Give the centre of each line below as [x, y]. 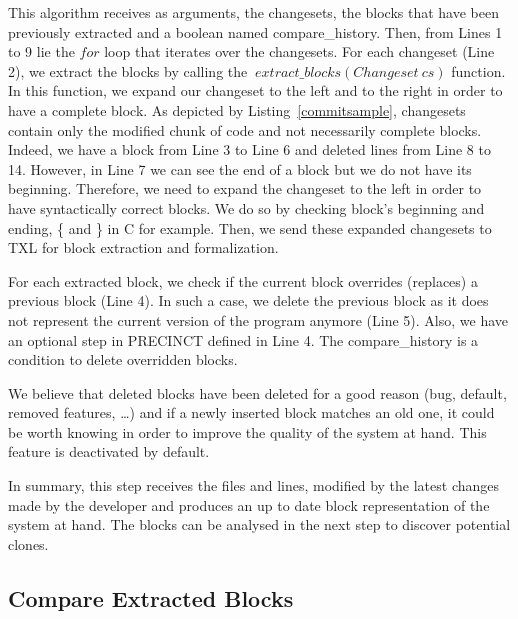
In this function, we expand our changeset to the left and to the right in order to [255, 90]
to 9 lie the [41, 51]
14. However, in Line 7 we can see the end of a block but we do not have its [240, 168]
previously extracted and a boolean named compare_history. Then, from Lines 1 [255, 31]
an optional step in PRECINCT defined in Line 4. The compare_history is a [243, 339]
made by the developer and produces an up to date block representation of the [249, 504]
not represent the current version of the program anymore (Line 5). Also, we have [258, 319]
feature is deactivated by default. [109, 451]
